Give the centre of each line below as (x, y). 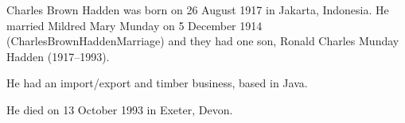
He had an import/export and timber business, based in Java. (157, 83)
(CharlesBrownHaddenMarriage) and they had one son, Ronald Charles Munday (203, 41)
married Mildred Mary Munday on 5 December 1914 (134, 25)
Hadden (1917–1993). (58, 56)
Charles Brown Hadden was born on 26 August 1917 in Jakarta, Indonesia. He (198, 10)
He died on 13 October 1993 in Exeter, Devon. (120, 109)
